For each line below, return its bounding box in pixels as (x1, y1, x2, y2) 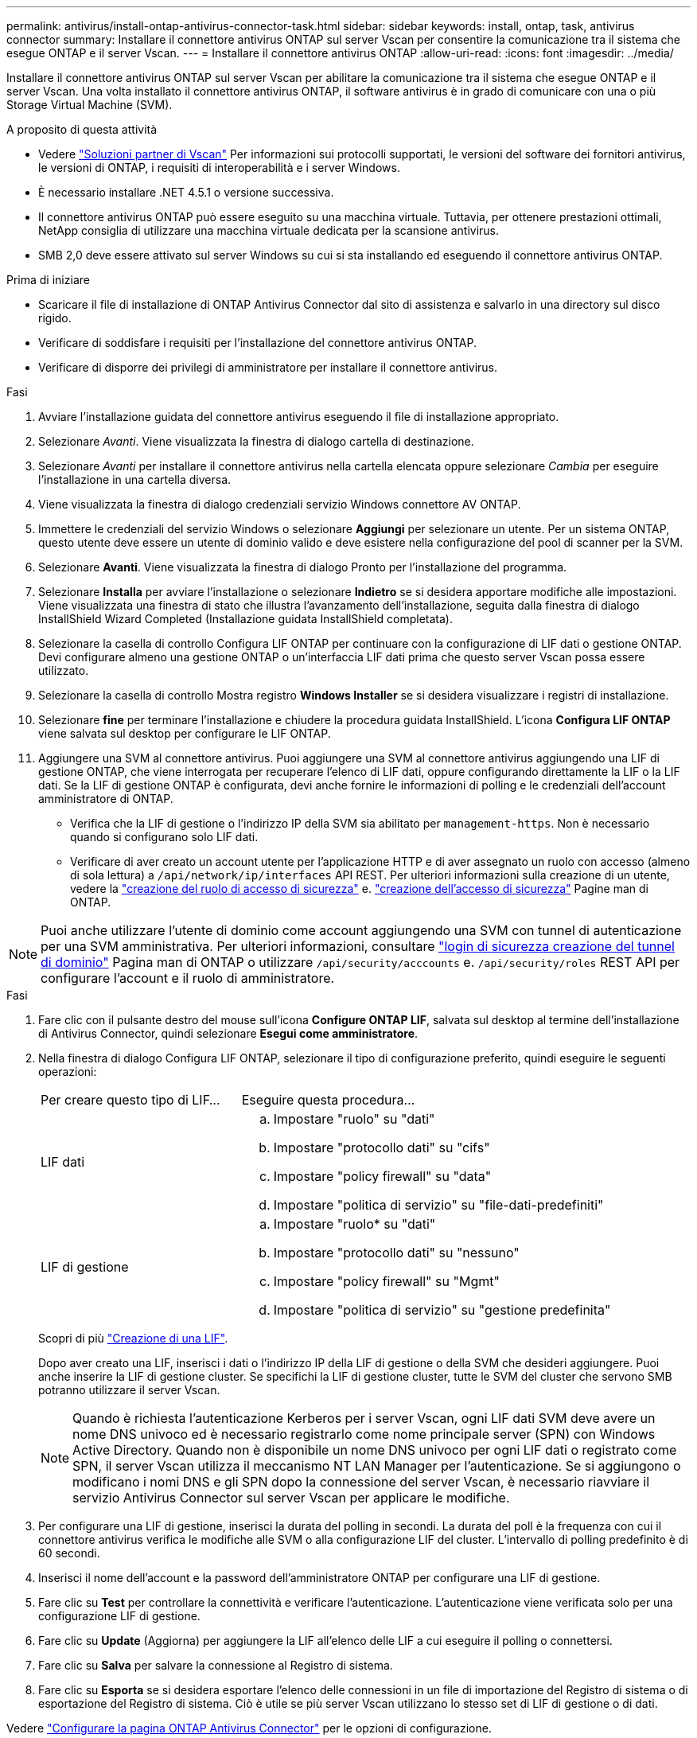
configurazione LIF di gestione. (38, 1609, 201, 1623)
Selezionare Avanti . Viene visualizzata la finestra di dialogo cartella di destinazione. (38, 434, 474, 448)
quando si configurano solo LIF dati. (70, 830, 259, 844)
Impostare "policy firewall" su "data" (273, 1168, 492, 1184)
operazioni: (38, 1065, 97, 1078)
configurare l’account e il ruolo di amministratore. (41, 970, 335, 986)
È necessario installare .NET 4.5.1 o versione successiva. (38, 185, 334, 199)
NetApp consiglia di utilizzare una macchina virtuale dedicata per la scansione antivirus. (38, 224, 500, 237)
